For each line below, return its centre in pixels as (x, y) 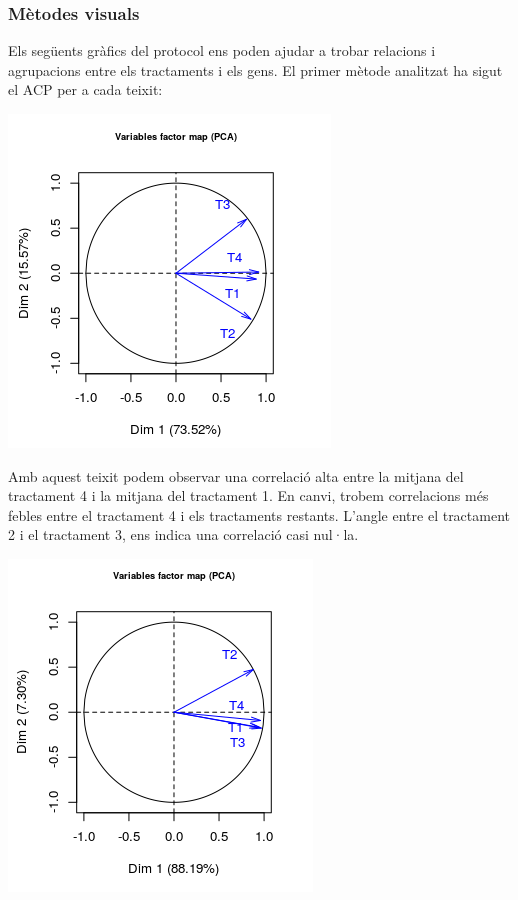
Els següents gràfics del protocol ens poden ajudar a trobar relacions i (222, 50)
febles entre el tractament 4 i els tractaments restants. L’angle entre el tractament (259, 514)
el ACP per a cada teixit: (85, 89)
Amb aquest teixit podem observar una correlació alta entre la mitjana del (236, 475)
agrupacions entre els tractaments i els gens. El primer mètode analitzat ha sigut (255, 69)
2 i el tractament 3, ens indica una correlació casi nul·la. (183, 534)
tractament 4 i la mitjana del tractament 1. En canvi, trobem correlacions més (248, 495)
